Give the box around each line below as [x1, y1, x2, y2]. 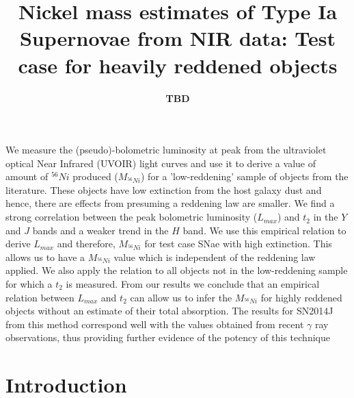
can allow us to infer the [130, 290, 232, 304]
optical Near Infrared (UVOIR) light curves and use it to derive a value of [5, 156, 316, 170]
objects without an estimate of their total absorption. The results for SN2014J [5, 303, 333, 318]
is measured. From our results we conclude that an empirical [66, 277, 320, 291]
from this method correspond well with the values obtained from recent [5, 316, 304, 331]
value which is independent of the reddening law [113, 249, 316, 264]
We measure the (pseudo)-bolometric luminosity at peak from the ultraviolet [5, 142, 327, 157]
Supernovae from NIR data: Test [19, 24, 336, 52]
